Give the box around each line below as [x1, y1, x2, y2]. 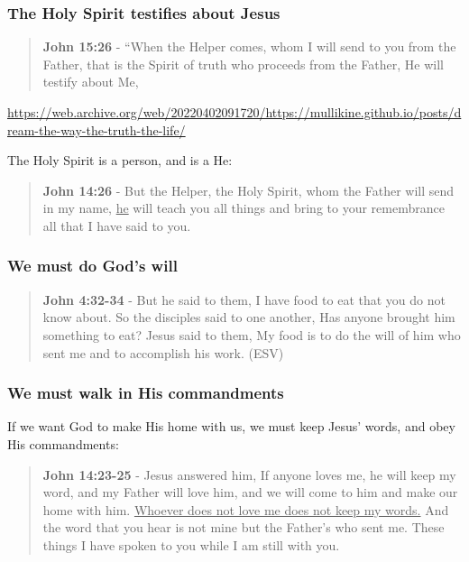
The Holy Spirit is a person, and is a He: [7, 151, 233, 170]
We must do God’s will [7, 254, 178, 277]
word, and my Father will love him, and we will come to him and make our [42, 483, 458, 502]
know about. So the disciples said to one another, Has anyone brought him [42, 308, 455, 327]
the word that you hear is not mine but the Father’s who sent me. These [42, 518, 445, 537]
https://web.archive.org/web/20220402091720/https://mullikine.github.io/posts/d [7, 103, 462, 121]
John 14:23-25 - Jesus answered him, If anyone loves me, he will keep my [42, 465, 456, 484]
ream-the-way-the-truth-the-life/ [7, 120, 186, 139]
